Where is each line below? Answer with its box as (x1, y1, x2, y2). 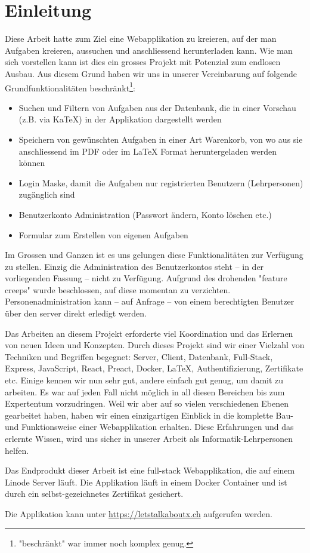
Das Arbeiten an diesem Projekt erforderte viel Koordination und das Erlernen (5, 327, 293, 339)
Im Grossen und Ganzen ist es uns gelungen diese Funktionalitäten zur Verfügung (5, 248, 303, 261)
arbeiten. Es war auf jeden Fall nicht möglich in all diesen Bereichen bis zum (5, 385, 285, 398)
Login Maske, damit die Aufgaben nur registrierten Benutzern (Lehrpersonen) (18, 176, 303, 189)
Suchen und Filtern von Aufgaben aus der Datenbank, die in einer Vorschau (18, 101, 296, 113)
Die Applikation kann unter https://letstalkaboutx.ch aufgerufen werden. (5, 507, 272, 520)
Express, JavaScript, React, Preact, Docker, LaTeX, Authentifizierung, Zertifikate (5, 362, 303, 374)
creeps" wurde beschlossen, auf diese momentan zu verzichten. (5, 283, 231, 296)
